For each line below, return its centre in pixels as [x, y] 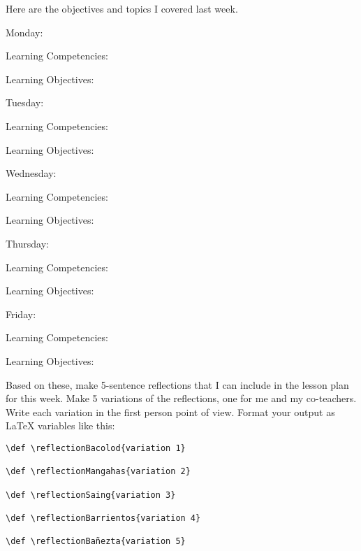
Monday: [24, 32]
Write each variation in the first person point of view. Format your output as [170, 412]
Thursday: [27, 243]
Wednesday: [31, 173]
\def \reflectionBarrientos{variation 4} [103, 518]
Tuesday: [25, 102]
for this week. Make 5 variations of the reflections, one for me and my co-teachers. [181, 398]
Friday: [21, 314]
